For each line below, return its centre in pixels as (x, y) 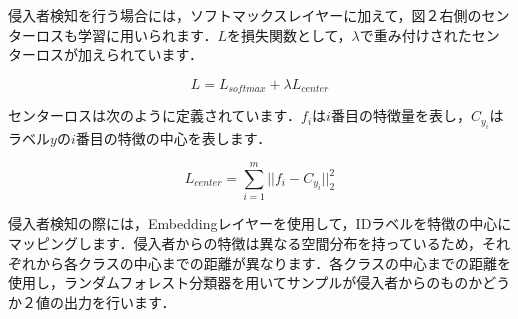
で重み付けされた (415, 34)
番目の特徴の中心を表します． (173, 137)
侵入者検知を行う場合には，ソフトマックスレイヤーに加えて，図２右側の (245, 15)
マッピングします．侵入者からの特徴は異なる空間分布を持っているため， (245, 242)
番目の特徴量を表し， (400, 115)
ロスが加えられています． (119, 54)
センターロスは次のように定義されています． (155, 115)
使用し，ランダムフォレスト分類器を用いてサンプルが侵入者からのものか (245, 282)
